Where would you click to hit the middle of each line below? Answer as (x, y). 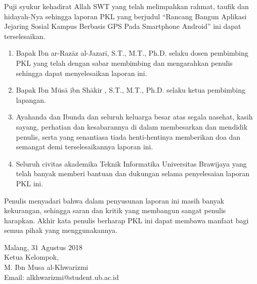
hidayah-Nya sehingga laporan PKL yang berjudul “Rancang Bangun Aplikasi (125, 16)
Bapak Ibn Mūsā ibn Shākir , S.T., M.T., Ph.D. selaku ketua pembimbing (131, 90)
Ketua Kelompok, (32, 257)
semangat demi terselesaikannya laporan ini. (84, 147)
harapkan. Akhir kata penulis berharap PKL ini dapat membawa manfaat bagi (126, 220)
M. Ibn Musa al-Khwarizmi (46, 267)
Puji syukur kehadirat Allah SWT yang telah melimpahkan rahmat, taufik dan (126, 6)
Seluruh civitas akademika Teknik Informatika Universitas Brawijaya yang (131, 163)
